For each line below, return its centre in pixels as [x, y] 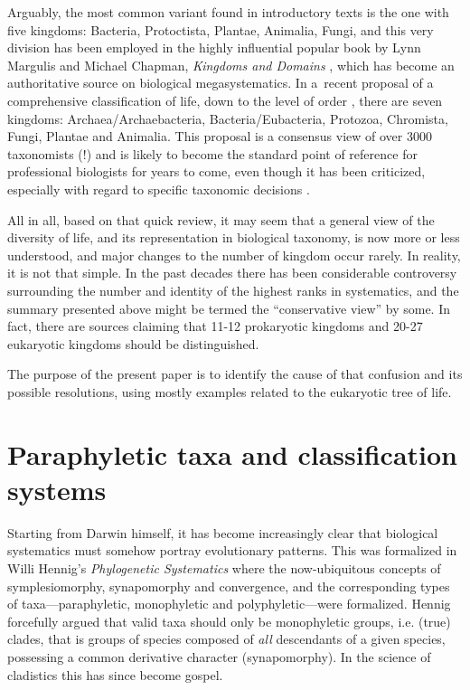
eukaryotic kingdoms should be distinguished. [133, 343]
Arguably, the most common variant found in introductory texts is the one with [228, 12]
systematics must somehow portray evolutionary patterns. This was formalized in [232, 550]
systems [57, 489]
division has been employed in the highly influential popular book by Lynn [214, 47]
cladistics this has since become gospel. [115, 674]
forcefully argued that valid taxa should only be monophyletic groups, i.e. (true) [229, 621]
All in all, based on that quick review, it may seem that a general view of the [221, 219]
